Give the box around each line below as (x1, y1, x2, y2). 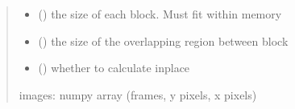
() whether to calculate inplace (38, 59, 190, 76)
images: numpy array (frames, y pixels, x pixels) (19, 86, 257, 103)
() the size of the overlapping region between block (38, 32, 289, 49)
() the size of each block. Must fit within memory (38, 6, 282, 22)
